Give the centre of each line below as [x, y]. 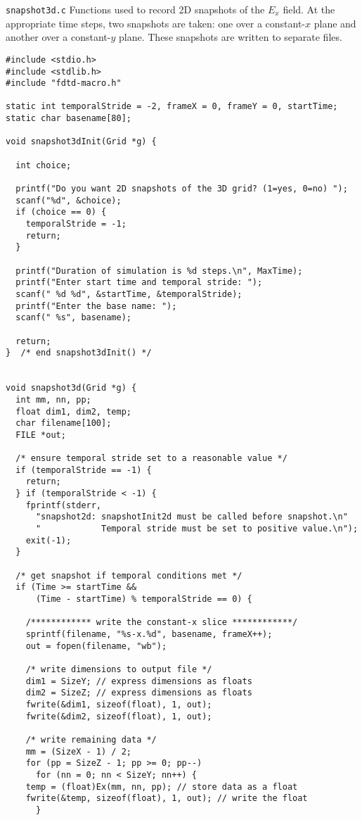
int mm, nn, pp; [53, 399]
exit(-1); [49, 540]
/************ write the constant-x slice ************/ [162, 623]
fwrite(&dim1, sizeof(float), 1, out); [119, 704]
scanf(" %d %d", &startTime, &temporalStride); [129, 294]
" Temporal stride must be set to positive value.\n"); [197, 529]
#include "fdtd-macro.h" [64, 83]
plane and [335, 23]
